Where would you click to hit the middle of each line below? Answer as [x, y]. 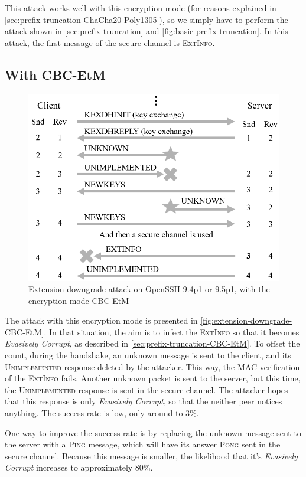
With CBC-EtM [55, 74]
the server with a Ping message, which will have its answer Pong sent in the [143, 444]
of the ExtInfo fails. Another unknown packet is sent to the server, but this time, [153, 378]
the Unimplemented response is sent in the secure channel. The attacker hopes [147, 389]
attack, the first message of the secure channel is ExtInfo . [110, 42]
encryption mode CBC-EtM [79, 300]
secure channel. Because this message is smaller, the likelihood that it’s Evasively [151, 455]
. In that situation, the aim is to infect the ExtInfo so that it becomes [172, 331]
